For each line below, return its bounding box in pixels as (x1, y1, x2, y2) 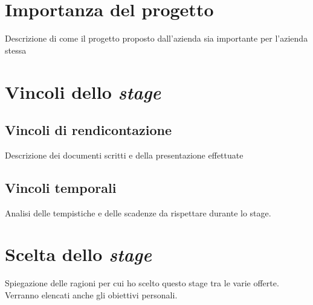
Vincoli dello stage (5, 79, 161, 104)
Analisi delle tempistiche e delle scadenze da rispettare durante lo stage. (5, 206, 271, 219)
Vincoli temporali (5, 178, 117, 197)
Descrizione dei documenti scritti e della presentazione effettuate (5, 148, 244, 161)
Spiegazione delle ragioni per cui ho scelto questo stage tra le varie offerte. (5, 277, 279, 289)
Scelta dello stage (5, 242, 152, 267)
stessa (5, 43, 27, 56)
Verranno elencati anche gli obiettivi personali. (5, 289, 178, 301)
